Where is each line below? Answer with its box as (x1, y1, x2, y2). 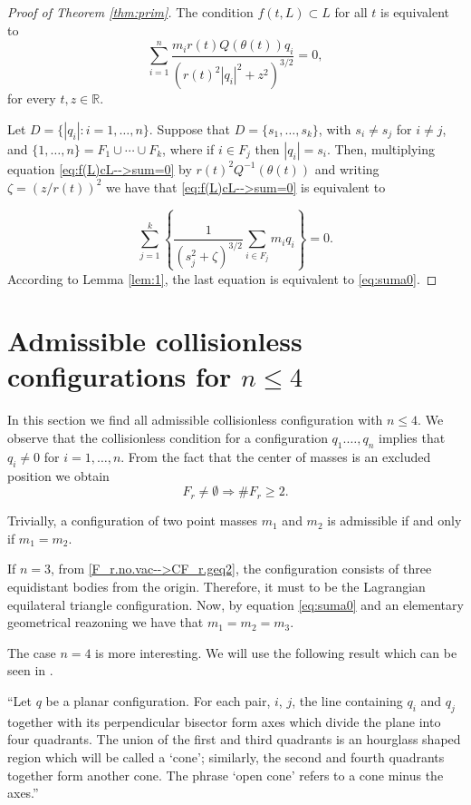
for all (334, 3, 368, 21)
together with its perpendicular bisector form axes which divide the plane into (7, 712, 441, 731)
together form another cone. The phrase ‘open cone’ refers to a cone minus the (7, 765, 444, 784)
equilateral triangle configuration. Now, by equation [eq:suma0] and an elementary (7, 594, 464, 614)
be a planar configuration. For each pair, (45, 691, 271, 710)
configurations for (7, 358, 232, 395)
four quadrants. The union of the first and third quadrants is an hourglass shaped (7, 730, 461, 749)
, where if (162, 139, 215, 158)
